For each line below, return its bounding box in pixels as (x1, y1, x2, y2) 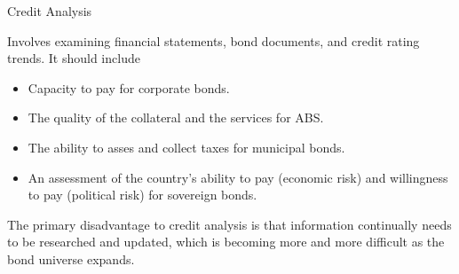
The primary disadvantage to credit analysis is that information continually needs (7, 215, 452, 233)
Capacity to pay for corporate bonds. (28, 78, 230, 97)
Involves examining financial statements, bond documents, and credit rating (7, 31, 420, 50)
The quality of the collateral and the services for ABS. (28, 108, 324, 127)
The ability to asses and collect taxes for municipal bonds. (28, 137, 345, 156)
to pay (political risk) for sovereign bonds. (28, 185, 257, 204)
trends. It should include (7, 49, 140, 67)
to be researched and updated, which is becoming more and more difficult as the (7, 232, 445, 251)
